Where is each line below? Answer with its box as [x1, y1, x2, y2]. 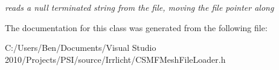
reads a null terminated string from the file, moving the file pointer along [5, 1, 274, 13]
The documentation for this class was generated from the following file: [5, 21, 268, 34]
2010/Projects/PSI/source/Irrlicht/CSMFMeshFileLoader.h [5, 53, 226, 65]
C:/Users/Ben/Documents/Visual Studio [5, 41, 156, 54]
